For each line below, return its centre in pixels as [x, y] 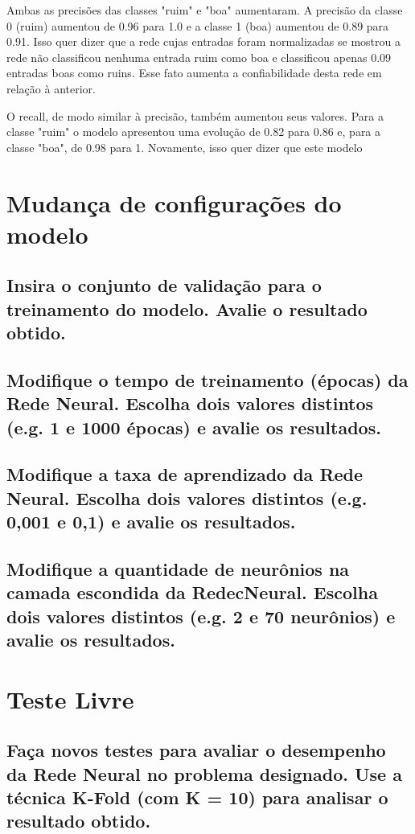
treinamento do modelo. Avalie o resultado [187, 308]
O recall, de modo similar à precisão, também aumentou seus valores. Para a [195, 115]
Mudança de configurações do [174, 202]
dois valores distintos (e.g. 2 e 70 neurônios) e [201, 616]
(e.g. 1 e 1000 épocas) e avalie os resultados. [194, 427]
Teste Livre [70, 698]
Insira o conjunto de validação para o [164, 285]
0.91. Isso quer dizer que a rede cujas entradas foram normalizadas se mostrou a [203, 41]
